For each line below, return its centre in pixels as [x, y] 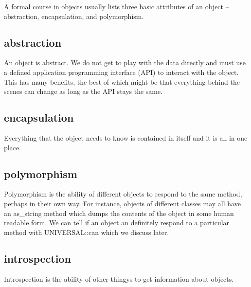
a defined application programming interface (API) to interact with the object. [121, 72]
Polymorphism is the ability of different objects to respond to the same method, [123, 194]
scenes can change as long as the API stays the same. [83, 91]
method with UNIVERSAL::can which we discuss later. [87, 232]
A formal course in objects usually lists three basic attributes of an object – [117, 6]
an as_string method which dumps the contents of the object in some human [119, 213]
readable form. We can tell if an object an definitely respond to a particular [117, 223]
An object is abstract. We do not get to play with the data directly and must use [125, 63]
